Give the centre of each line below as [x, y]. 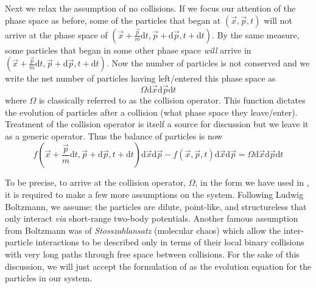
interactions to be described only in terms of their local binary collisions [170, 242]
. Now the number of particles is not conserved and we [208, 63]
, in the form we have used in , [252, 182]
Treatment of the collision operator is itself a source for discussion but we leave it [157, 124]
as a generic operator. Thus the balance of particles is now [114, 135]
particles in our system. [49, 278]
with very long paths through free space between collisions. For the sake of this [152, 254]
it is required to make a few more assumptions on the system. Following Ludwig [154, 194]
